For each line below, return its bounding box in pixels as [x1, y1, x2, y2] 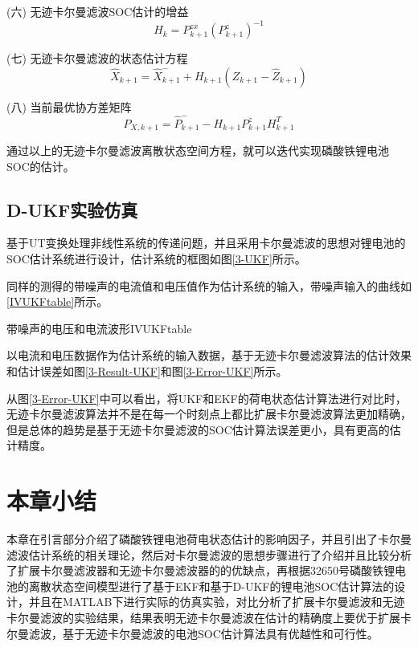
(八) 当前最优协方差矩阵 [6, 98, 132, 115]
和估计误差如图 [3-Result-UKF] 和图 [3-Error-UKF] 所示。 [6, 362, 288, 379]
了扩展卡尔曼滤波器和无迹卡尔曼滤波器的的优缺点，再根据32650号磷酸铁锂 [6, 562, 395, 579]
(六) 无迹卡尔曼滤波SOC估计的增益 [6, 3, 189, 19]
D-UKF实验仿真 [6, 197, 138, 222]
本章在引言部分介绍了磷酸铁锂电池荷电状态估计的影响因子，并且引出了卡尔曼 [6, 531, 412, 547]
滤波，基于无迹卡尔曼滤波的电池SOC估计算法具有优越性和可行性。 [28, 625, 379, 641]
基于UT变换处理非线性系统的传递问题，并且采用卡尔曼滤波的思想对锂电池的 [6, 234, 406, 251]
